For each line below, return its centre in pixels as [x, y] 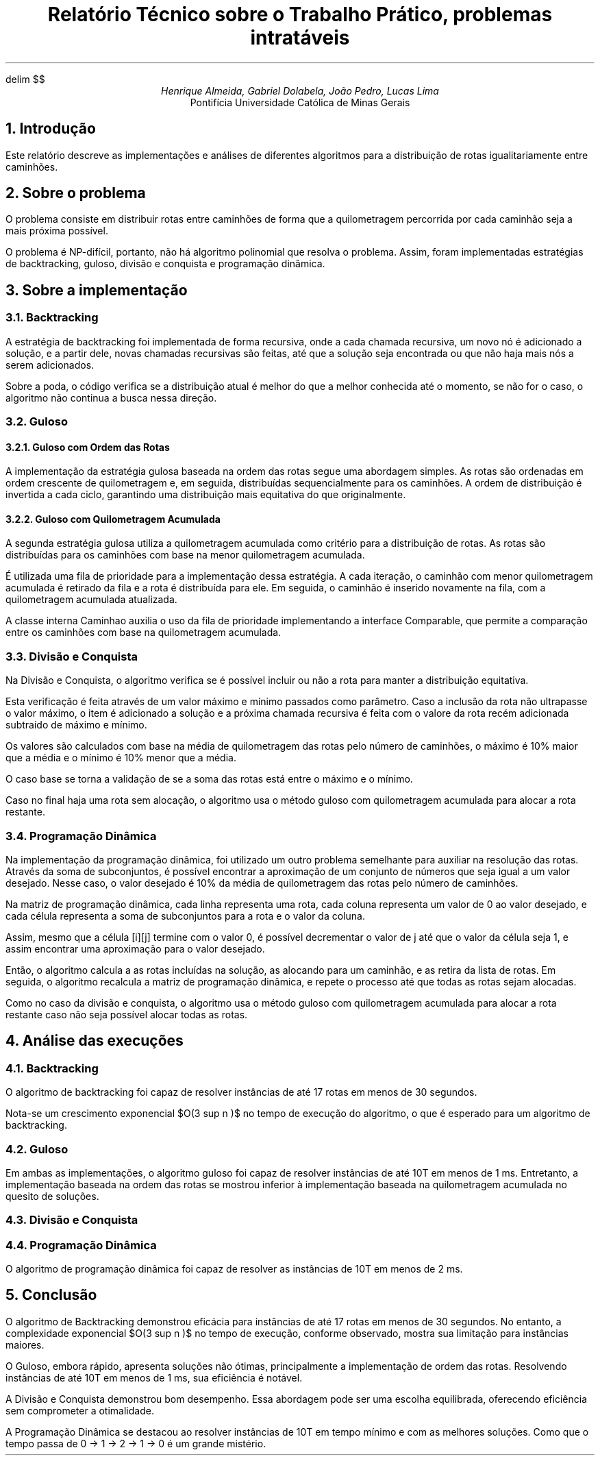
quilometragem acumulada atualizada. [91, 600]
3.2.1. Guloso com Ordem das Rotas [88, 447]
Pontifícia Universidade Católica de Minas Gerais [300, 102]
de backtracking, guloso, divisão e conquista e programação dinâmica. [165, 264]
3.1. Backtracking [52, 318]
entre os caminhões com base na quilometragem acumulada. [143, 633]
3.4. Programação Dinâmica [81, 836]
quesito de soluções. [52, 1196]
